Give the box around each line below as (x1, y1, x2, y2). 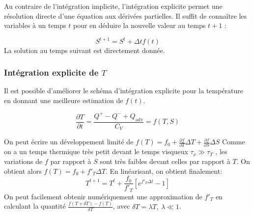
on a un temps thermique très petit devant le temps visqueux (4, 146, 188, 157)
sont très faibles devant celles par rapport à (100, 156, 230, 166)
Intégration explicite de (4, 66, 99, 78)
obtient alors (4, 165, 42, 176)
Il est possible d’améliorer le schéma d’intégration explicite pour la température (4, 85, 244, 96)
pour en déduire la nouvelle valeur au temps (73, 20, 206, 30)
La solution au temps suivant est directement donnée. (4, 45, 165, 55)
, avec (113, 201, 130, 211)
